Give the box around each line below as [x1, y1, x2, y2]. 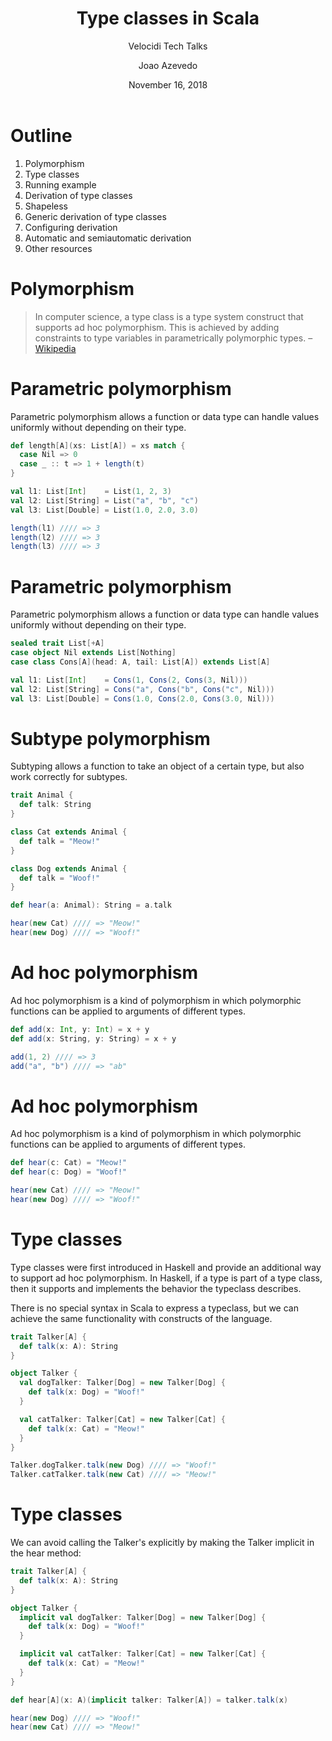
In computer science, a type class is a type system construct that [34, 310, 304, 322]
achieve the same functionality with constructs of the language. [10, 1312, 273, 1324]
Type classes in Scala [76, 7, 260, 30]
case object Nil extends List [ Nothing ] [10, 648, 177, 658]
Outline [10, 124, 73, 147]
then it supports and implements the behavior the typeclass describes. [10, 1282, 302, 1294]
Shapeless [24, 200, 68, 212]
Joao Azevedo [138, 59, 198, 71]
